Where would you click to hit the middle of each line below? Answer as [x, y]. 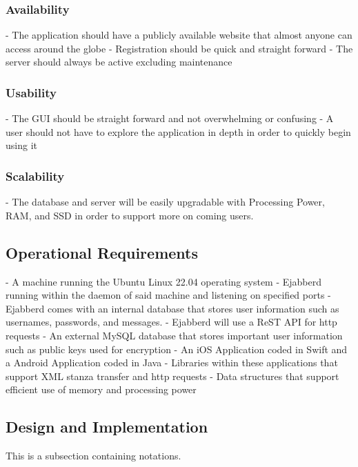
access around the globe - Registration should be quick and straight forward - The [179, 48]
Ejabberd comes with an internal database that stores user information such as [172, 308]
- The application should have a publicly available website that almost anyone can [179, 35]
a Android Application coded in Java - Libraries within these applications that [172, 362]
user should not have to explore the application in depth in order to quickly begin [178, 131]
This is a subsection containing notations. [93, 456]
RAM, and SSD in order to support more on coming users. [130, 215]
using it [21, 145]
